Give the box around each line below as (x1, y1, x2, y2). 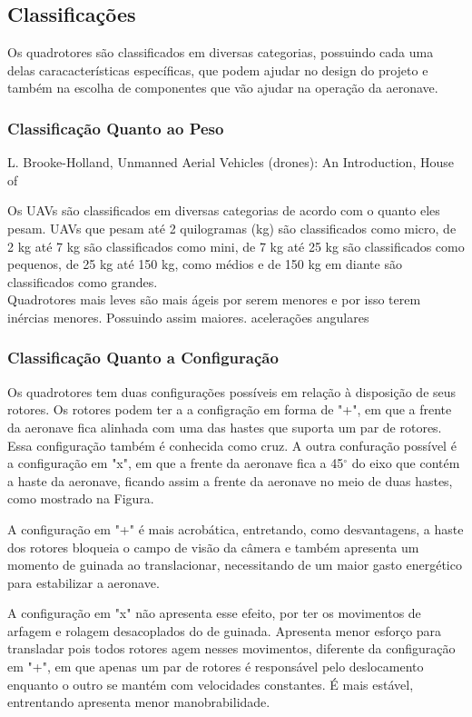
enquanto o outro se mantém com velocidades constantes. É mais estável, (7, 674, 414, 693)
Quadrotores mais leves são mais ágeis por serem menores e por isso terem (7, 290, 421, 309)
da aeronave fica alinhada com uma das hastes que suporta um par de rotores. (7, 417, 442, 436)
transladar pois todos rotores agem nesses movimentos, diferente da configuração (7, 639, 456, 658)
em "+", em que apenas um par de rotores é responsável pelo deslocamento (7, 657, 424, 676)
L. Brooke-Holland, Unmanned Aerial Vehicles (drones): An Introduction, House (7, 153, 454, 172)
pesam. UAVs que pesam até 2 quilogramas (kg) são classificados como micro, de (7, 218, 457, 237)
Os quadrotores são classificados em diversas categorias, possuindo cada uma (7, 43, 434, 62)
